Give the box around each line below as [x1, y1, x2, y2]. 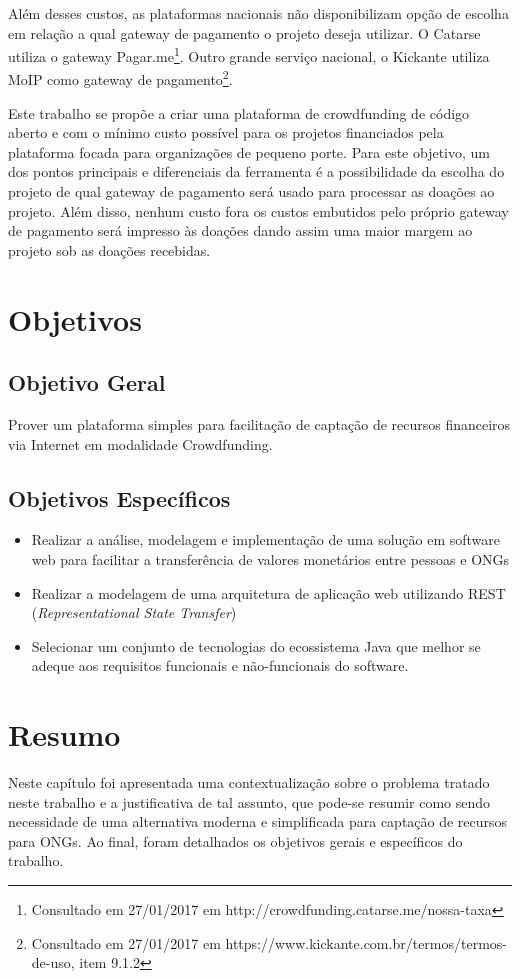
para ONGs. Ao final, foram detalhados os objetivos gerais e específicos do [8, 830, 463, 851]
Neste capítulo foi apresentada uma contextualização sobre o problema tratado [8, 772, 490, 793]
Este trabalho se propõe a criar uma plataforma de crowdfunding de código [8, 102, 470, 123]
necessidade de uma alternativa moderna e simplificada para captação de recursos [8, 811, 508, 832]
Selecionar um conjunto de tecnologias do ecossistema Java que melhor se [31, 635, 481, 656]
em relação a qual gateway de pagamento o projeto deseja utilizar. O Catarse [8, 22, 481, 43]
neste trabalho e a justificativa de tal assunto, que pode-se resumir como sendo [8, 791, 491, 812]
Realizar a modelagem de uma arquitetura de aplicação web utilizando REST [31, 582, 506, 603]
